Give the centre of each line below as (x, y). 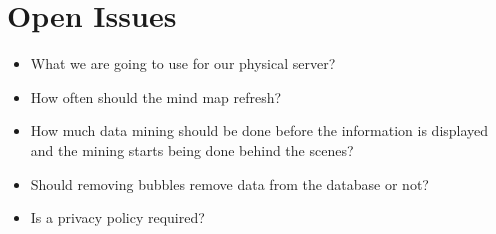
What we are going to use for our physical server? (183, 63)
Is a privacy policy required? (117, 217)
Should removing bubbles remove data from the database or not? (229, 183)
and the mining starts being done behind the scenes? (192, 149)
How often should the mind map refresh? (156, 96)
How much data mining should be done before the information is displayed (259, 130)
